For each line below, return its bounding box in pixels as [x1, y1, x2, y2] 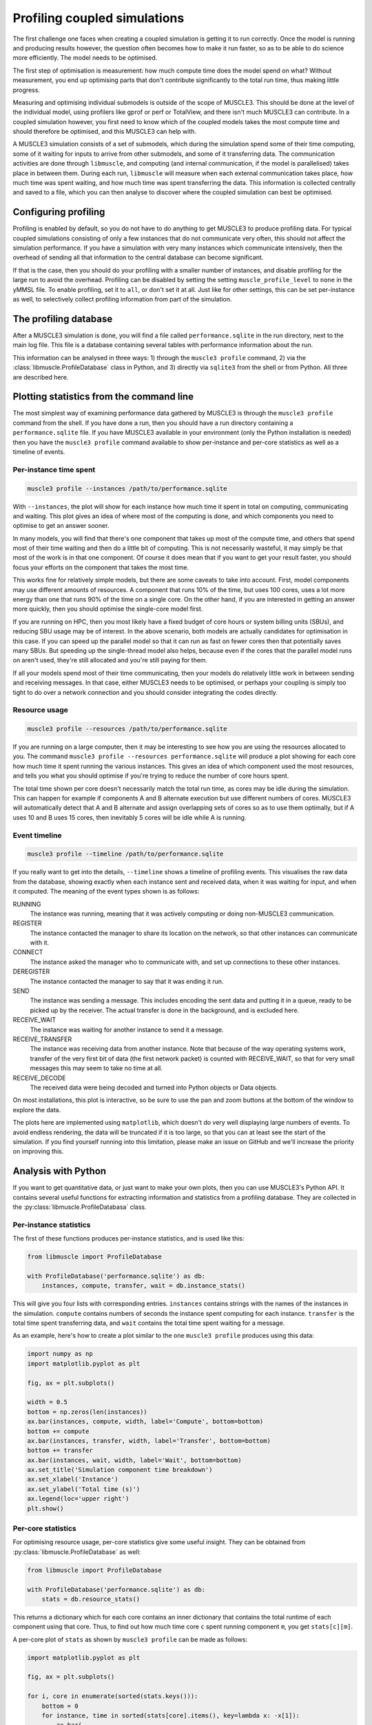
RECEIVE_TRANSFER [12, 1035, 72, 1043]
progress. [12, 86, 41, 94]
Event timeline [12, 830, 62, 840]
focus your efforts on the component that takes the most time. [12, 563, 189, 571]
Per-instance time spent [12, 464, 96, 474]
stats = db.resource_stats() [41, 1595, 141, 1603]
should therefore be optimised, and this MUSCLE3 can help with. [12, 128, 196, 136]
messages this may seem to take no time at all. [30, 1064, 163, 1072]
